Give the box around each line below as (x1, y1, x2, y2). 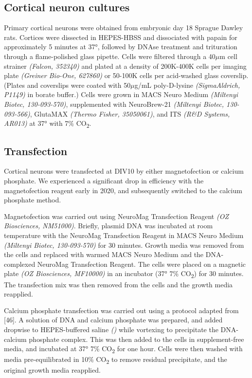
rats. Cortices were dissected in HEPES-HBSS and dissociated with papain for (4, 32, 237, 42)
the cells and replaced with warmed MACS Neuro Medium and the (4, 249, 204, 259)
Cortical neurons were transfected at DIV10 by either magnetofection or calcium (4, 166, 244, 176)
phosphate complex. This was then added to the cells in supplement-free (29, 334, 244, 344)
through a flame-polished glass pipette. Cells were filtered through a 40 (4, 51, 216, 61)
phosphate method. (4, 195, 61, 205)
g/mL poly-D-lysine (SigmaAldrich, (134, 80, 240, 90)
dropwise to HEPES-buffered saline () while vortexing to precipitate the (4, 324, 218, 334)
